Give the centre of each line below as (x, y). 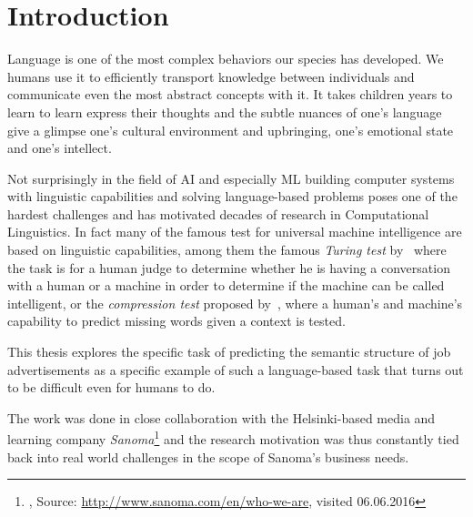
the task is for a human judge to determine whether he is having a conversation (229, 267)
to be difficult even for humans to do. (111, 387)
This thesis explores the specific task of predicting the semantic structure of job (229, 352)
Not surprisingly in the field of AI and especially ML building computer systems (231, 178)
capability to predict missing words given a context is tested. (176, 321)
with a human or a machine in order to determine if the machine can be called (226, 285)
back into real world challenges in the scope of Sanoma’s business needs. (208, 456)
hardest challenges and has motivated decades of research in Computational (218, 213)
